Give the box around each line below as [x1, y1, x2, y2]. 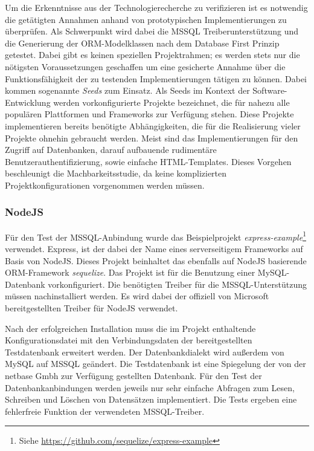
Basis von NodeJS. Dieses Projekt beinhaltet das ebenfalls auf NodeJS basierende [5, 254, 307, 267]
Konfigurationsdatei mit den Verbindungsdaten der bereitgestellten [5, 334, 252, 346]
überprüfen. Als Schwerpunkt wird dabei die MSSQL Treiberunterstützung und [5, 25, 299, 37]
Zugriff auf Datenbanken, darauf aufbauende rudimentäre [5, 143, 217, 156]
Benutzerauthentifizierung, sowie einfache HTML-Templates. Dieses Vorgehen [5, 155, 292, 167]
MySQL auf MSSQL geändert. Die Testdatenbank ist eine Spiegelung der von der [5, 357, 306, 370]
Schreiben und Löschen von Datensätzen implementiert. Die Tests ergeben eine [5, 393, 297, 406]
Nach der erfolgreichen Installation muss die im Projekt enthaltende [5, 322, 256, 334]
